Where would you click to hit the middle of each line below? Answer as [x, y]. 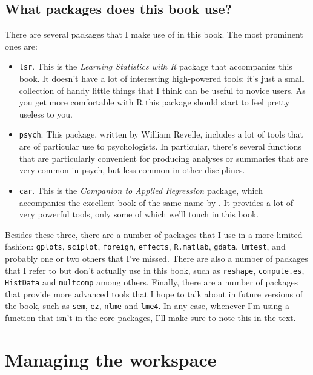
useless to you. [46, 114]
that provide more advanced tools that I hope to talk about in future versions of [154, 294]
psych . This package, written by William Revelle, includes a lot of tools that [161, 134]
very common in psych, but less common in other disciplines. [132, 170]
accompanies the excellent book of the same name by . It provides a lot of [156, 202]
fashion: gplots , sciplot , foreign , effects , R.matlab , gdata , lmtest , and [145, 246]
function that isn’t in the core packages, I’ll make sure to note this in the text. [150, 318]
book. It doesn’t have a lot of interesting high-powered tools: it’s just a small [162, 78]
